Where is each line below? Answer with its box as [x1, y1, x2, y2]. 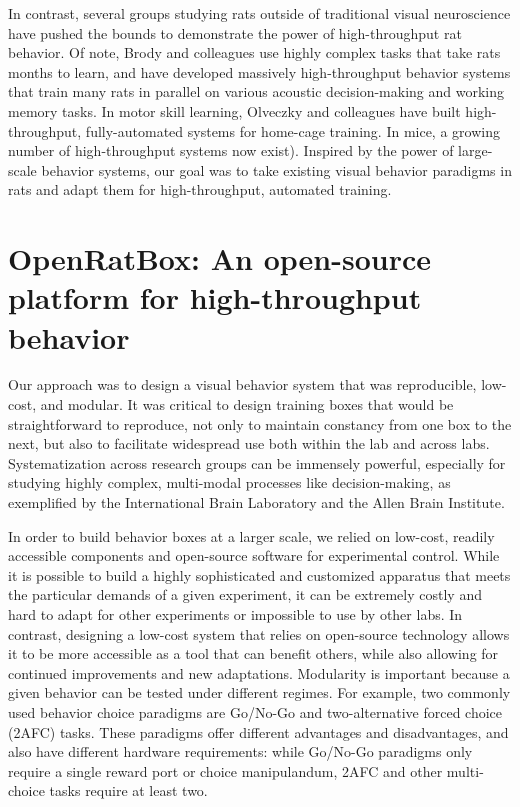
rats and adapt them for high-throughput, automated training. [8, 179, 392, 200]
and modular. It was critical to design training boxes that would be [40, 394, 454, 415]
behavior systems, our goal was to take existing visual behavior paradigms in [41, 159, 512, 180]
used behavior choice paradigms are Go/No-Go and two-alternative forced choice [8, 701, 503, 722]
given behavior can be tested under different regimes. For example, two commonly [8, 682, 511, 703]
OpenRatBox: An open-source [8, 238, 431, 279]
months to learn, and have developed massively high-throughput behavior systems [8, 61, 511, 82]
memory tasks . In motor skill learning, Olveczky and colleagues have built [8, 100, 461, 121]
